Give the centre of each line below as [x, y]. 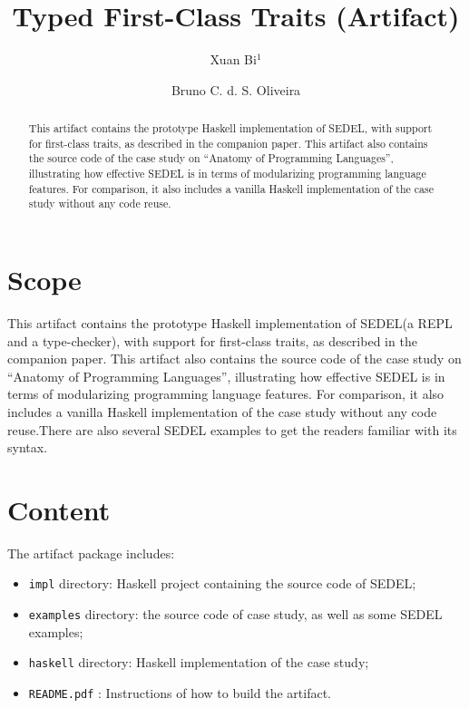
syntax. [28, 447]
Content [59, 509]
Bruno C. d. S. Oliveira [236, 89]
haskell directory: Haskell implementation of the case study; [199, 662]
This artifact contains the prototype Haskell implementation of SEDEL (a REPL [230, 322]
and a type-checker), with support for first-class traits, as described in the [212, 340]
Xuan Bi [233, 59]
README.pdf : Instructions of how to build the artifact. [180, 693]
